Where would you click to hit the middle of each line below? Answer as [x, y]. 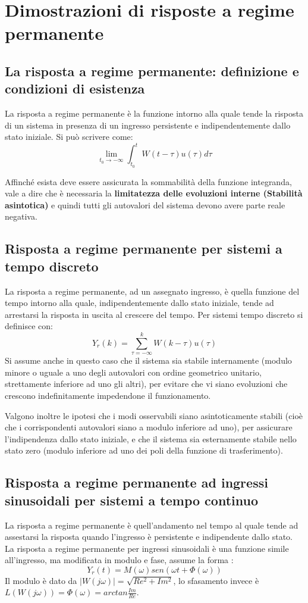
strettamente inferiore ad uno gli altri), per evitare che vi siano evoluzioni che [146, 384]
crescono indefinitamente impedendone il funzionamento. [108, 395]
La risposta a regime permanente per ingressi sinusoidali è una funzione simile [147, 548]
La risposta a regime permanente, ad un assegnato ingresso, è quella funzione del [152, 291]
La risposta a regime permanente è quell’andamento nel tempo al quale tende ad [152, 525]
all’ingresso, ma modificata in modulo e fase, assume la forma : [119, 560]
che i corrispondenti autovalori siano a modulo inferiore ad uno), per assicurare [149, 427]
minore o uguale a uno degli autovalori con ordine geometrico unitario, [133, 372]
